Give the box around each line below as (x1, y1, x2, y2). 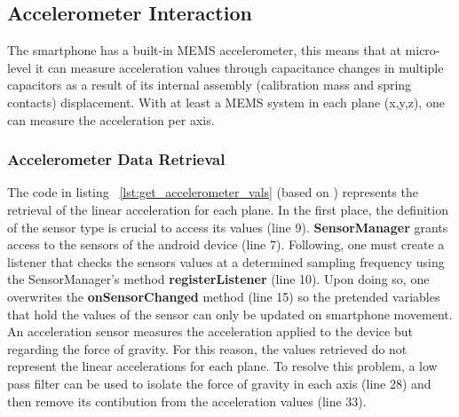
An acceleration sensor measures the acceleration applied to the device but (7, 322, 413, 341)
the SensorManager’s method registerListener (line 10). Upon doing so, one (7, 270, 430, 288)
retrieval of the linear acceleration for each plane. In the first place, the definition (7, 200, 448, 218)
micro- (405, 41, 440, 59)
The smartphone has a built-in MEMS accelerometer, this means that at (7, 41, 401, 59)
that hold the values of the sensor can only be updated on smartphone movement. (7, 304, 453, 323)
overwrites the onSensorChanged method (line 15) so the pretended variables (7, 287, 440, 305)
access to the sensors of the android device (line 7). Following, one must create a (7, 235, 445, 254)
